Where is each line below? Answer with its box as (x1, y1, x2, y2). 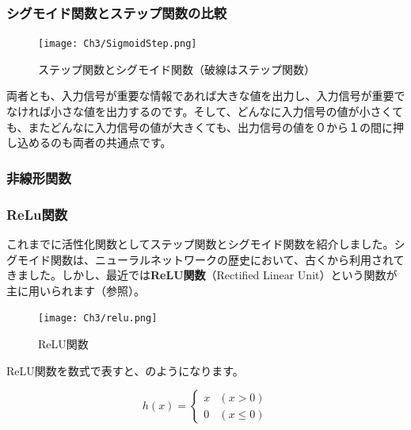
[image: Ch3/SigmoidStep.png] (38, 38, 197, 50)
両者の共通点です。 (72, 134, 172, 151)
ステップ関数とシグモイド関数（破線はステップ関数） (38, 60, 315, 77)
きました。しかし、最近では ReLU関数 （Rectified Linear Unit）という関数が (6, 267, 398, 283)
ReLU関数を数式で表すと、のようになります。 (6, 362, 244, 378)
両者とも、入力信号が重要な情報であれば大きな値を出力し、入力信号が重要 (6, 87, 394, 104)
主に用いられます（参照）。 (6, 282, 145, 298)
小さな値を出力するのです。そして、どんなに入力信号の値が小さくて (50, 103, 404, 120)
